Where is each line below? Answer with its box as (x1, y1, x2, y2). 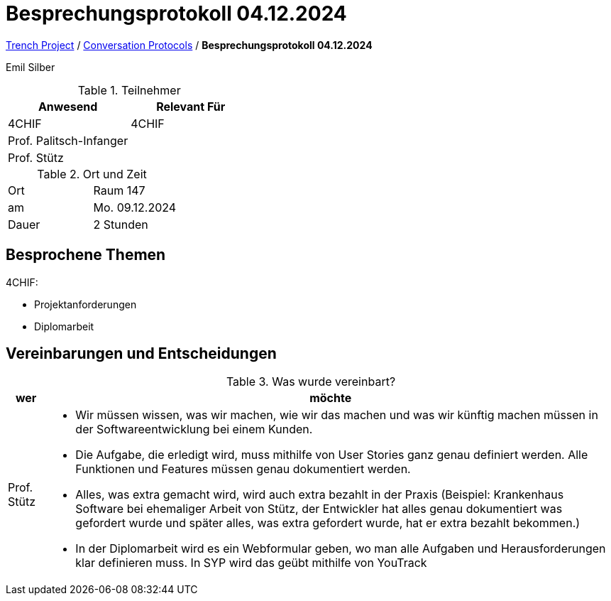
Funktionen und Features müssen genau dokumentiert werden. (75, 462, 411, 477)
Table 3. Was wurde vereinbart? (226, 374, 396, 389)
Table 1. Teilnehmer (77, 82, 181, 97)
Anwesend (38, 99, 98, 114)
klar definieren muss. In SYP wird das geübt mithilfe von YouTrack (75, 556, 427, 570)
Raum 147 (93, 183, 145, 197)
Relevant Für (156, 99, 226, 114)
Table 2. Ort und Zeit (37, 166, 147, 181)
